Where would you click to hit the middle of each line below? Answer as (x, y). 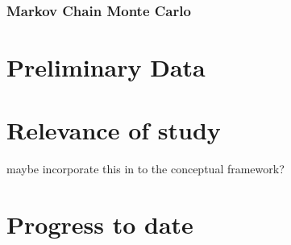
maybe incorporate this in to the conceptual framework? (145, 169)
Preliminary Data (106, 67)
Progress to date (100, 224)
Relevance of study (114, 130)
